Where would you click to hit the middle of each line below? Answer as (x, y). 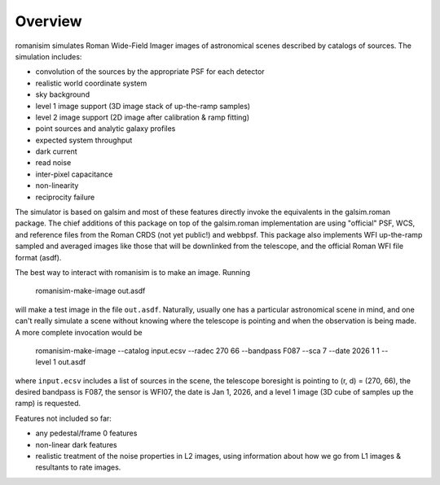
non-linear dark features (76, 444)
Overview (48, 21)
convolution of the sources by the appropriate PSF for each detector (150, 72)
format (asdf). (38, 257)
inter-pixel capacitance (74, 174)
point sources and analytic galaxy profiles (106, 129)
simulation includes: (48, 56)
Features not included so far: (63, 418)
